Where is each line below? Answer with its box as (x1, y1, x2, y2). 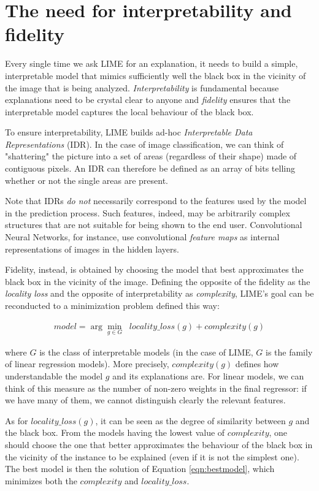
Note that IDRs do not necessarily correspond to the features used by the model (5, 194, 307, 207)
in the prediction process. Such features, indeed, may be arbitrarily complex (5, 206, 290, 219)
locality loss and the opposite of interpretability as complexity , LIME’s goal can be (5, 287, 314, 300)
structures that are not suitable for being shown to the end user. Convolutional (5, 218, 302, 231)
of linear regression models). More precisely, (5, 357, 169, 370)
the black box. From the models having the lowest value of (5, 426, 225, 439)
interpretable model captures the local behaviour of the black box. (5, 105, 254, 118)
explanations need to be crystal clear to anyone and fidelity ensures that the (5, 93, 291, 106)
